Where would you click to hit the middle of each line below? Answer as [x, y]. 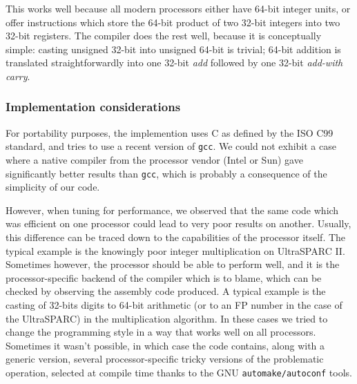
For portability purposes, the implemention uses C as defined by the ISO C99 [170, 132]
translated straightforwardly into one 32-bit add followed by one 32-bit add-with [174, 63]
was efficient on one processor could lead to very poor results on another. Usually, [178, 223]
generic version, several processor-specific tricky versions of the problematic [165, 359]
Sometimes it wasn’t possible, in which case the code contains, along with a [165, 345]
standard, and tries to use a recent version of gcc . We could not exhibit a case [171, 146]
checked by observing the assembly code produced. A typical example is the [166, 291]
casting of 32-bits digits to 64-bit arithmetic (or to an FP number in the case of [174, 305]
